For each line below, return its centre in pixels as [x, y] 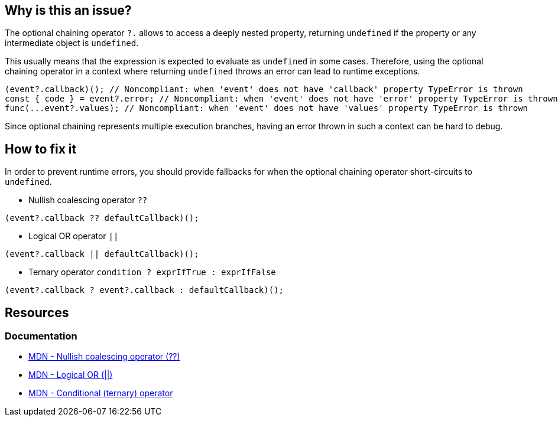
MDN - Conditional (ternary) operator [101, 393]
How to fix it [41, 149]
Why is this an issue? [68, 10]
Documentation [41, 336]
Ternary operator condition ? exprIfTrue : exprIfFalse [152, 272]
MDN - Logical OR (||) [71, 375]
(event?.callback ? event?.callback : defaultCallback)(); [145, 290]
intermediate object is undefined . [72, 43]
